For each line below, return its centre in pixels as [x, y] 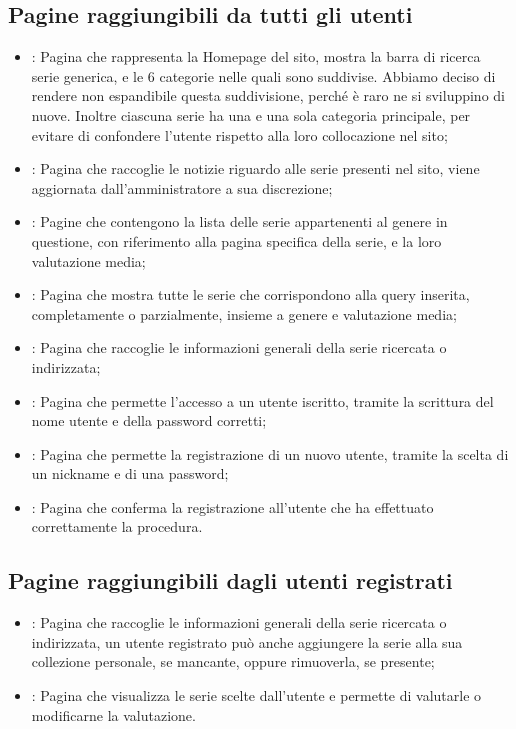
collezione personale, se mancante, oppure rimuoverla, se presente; [233, 661]
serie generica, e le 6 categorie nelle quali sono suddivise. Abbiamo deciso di [263, 75]
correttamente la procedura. [117, 526]
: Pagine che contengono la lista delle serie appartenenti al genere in [239, 221]
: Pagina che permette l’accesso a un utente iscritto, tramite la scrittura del [262, 400]
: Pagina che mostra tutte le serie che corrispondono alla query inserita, [250, 294]
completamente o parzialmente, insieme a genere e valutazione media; [244, 313]
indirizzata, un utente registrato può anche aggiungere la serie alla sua [247, 641]
